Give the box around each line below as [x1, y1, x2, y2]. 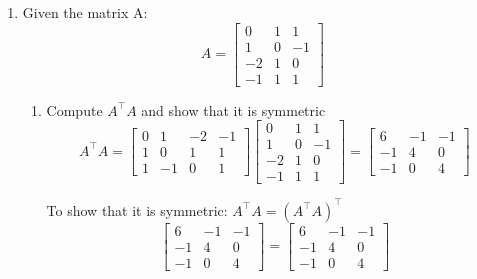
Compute [46, 99, 103, 120]
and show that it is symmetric [141, 99, 326, 120]
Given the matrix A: [22, 2, 148, 22]
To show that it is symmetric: [46, 199, 228, 220]
